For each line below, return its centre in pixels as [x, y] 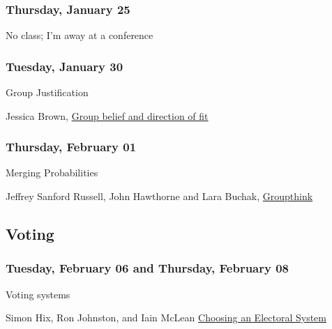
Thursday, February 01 [71, 147]
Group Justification [47, 92]
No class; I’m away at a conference [80, 35]
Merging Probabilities [52, 173]
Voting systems [38, 294]
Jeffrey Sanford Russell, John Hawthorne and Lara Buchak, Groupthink [159, 196]
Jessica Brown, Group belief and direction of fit [107, 115]
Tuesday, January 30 [65, 66]
